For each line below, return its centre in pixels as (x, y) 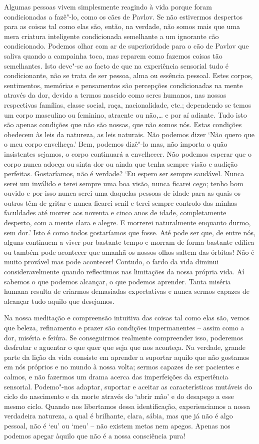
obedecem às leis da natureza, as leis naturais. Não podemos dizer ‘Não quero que (129, 134)
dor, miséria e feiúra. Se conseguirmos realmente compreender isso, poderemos (124, 337)
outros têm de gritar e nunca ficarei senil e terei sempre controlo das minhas (121, 202)
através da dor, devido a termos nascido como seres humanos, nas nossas (115, 95)
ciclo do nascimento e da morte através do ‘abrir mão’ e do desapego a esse (119, 396)
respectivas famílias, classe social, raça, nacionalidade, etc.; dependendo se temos (128, 104)
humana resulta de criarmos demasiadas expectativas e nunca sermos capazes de (127, 291)
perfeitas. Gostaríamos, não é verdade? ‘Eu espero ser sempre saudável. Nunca (124, 173)
